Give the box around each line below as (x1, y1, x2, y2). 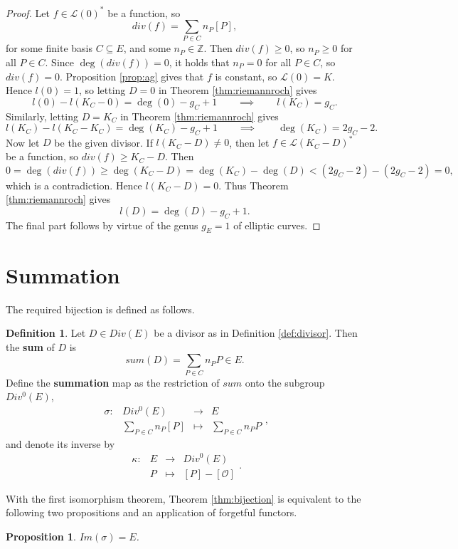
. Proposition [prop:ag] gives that (59, 68, 204, 83)
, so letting (78, 83, 126, 98)
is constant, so (215, 68, 277, 83)
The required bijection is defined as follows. (6, 301, 195, 316)
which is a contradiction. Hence (6, 177, 142, 192)
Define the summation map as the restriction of (6, 375, 220, 389)
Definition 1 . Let (6, 325, 86, 340)
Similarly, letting (6, 108, 78, 123)
